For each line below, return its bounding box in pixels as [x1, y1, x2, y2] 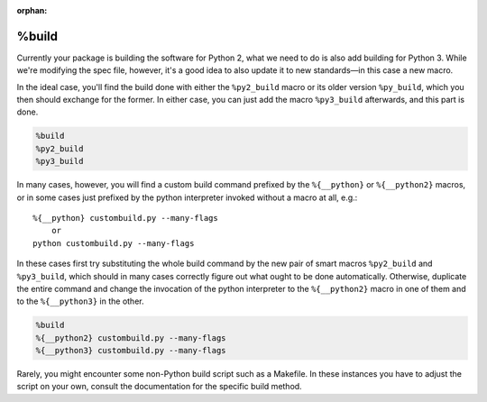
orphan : [16, 5, 48, 15]
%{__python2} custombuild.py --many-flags [35, 333, 226, 343]
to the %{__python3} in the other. [16, 296, 144, 306]
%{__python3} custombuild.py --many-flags [35, 345, 226, 356]
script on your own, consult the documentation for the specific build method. [16, 381, 302, 392]
